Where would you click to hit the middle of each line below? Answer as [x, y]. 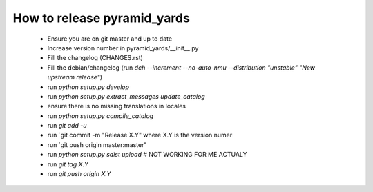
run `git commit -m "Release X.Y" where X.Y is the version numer [140, 135]
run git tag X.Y [68, 164]
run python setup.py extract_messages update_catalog [126, 96]
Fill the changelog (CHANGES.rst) [95, 58]
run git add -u [67, 126]
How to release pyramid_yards [101, 18]
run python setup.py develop [88, 87]
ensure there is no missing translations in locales [117, 106]
